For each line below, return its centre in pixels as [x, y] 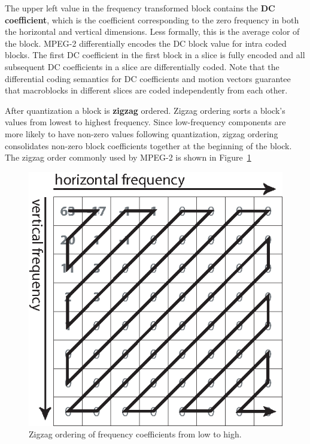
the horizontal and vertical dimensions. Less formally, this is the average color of [152, 31]
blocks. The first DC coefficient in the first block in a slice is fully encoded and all [155, 55]
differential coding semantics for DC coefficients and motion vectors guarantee [148, 78]
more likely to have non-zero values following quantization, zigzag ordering [142, 133]
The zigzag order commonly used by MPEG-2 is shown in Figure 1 [128, 157]
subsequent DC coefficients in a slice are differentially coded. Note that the [142, 66]
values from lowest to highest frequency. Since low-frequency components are [145, 122]
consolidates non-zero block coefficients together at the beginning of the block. [148, 145]
